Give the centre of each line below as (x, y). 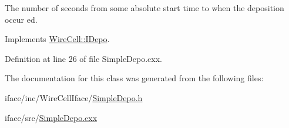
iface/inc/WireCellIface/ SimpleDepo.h (74, 97)
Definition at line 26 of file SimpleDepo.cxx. (83, 58)
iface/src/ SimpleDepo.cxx (51, 117)
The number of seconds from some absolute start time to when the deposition (144, 8)
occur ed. (21, 19)
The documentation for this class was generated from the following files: (134, 78)
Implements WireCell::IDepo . (57, 39)
